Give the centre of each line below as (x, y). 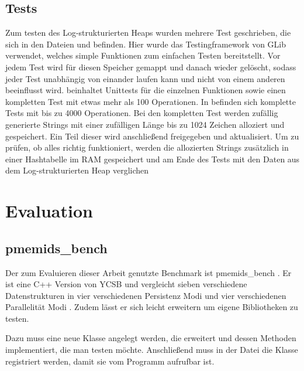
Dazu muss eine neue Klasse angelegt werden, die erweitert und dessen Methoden (151, 338)
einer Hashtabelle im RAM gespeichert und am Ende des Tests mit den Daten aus (153, 159)
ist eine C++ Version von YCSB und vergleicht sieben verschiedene (126, 284)
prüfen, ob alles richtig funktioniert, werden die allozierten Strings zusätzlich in (147, 147)
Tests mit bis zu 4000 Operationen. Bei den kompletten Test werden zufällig (142, 113)
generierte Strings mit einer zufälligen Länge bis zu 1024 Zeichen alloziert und (145, 124)
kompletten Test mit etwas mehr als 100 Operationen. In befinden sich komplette (151, 101)
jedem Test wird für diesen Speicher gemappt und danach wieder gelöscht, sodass (151, 67)
